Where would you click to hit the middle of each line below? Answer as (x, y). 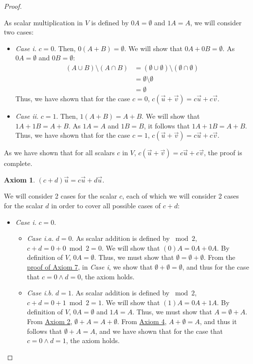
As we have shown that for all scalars (59, 153)
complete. (18, 163)
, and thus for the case (216, 267)
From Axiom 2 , (50, 321)
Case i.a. (40, 238)
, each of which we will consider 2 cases (181, 196)
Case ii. (27, 116)
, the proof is (223, 153)
